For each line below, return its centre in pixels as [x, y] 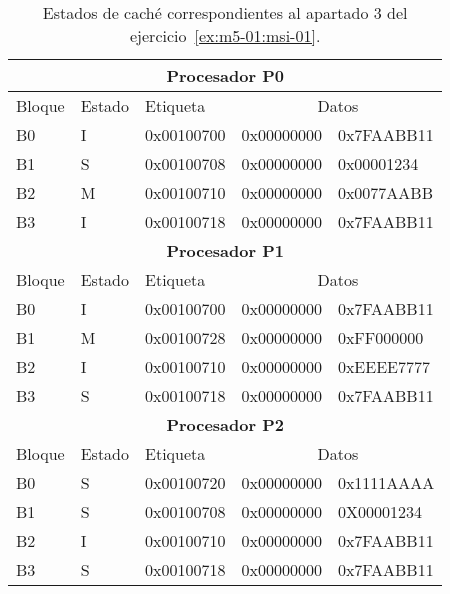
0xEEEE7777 [383, 366]
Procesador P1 [225, 250]
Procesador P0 [225, 75]
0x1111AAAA [386, 482]
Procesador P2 [225, 424]
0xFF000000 [380, 337]
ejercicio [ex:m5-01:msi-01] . [225, 35]
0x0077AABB [385, 192]
